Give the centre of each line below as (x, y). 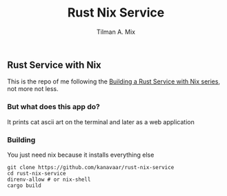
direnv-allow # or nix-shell (49, 179)
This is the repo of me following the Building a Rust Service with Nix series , (114, 81)
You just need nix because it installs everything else (81, 155)
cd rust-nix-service (37, 173)
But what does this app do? (53, 107)
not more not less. (33, 89)
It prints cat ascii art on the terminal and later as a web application (101, 121)
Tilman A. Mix (116, 32)
